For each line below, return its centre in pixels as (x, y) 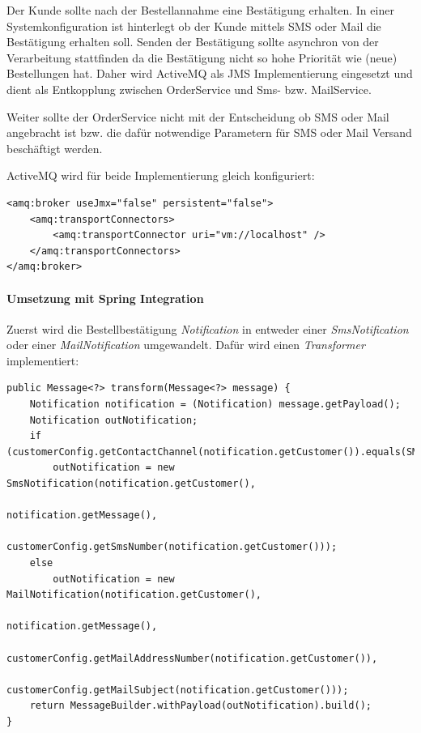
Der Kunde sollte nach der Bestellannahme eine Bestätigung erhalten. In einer (200, 10)
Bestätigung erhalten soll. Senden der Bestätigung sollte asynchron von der (193, 42)
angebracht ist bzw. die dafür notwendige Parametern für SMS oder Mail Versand (209, 132)
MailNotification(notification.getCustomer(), (134, 595)
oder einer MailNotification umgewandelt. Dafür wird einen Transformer (186, 345)
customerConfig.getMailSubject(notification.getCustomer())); (178, 690)
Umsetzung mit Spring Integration (105, 298)
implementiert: (43, 360)
